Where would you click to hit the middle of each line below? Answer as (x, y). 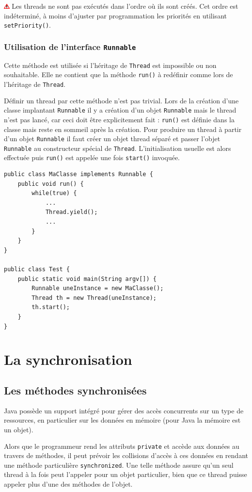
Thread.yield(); (71, 212)
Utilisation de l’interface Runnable (70, 46)
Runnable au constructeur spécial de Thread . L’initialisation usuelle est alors (118, 148)
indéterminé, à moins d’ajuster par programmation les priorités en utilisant (115, 15)
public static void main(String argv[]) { (87, 279)
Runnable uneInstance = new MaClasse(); (98, 288)
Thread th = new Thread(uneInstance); (94, 298)
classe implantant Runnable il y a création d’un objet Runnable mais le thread (120, 110)
